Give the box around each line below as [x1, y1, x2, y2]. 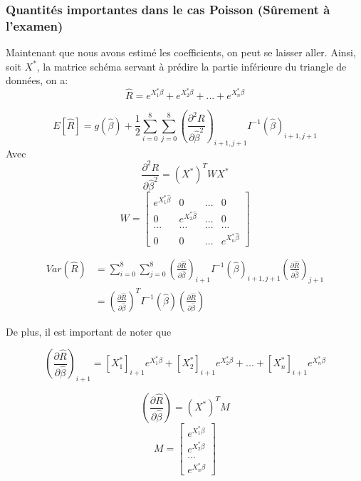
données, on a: [6, 73, 68, 88]
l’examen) [6, 16, 63, 34]
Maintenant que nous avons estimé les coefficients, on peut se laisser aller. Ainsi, [6, 45, 356, 60]
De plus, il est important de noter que [6, 324, 172, 338]
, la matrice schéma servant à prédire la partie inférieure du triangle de [36, 58, 347, 73]
